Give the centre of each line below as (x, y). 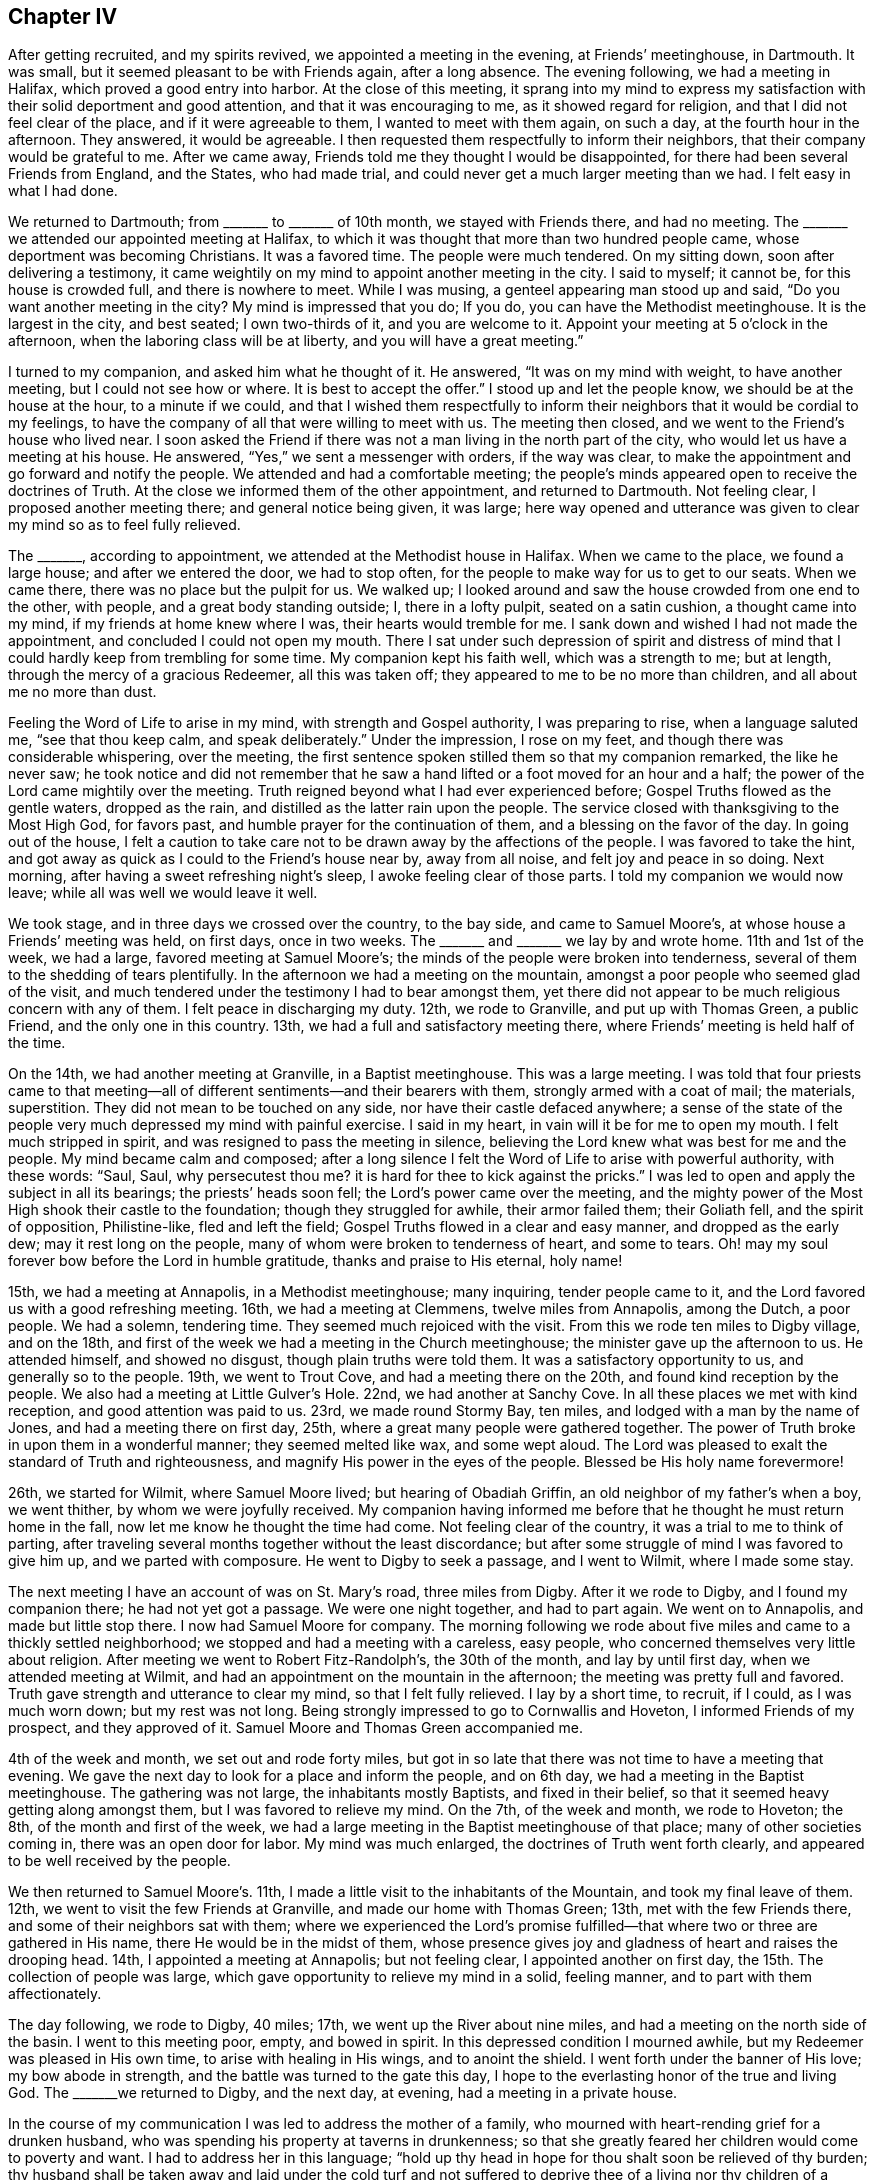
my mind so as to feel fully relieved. (124, 525)
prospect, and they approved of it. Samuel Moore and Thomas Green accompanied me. (295, 1728)
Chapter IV (63, 16)
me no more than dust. (82, 692)
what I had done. (63, 191)
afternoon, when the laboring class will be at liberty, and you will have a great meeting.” (296, 341)
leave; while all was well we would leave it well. (163, 893)
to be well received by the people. (119, 1861)
